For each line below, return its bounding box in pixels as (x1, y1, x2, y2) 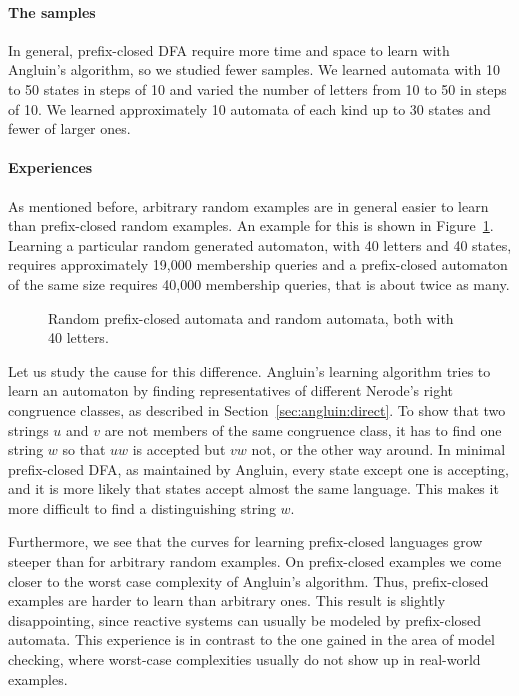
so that (62, 439, 106, 460)
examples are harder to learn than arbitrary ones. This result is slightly (8, 590, 446, 611)
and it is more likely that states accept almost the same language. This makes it (8, 478, 499, 499)
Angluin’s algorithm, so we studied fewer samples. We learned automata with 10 (8, 59, 501, 80)
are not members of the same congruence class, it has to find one (104, 419, 502, 440)
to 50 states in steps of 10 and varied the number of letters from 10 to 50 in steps (8, 78, 507, 99)
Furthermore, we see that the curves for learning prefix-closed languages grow (8, 531, 483, 552)
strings (8, 419, 49, 440)
